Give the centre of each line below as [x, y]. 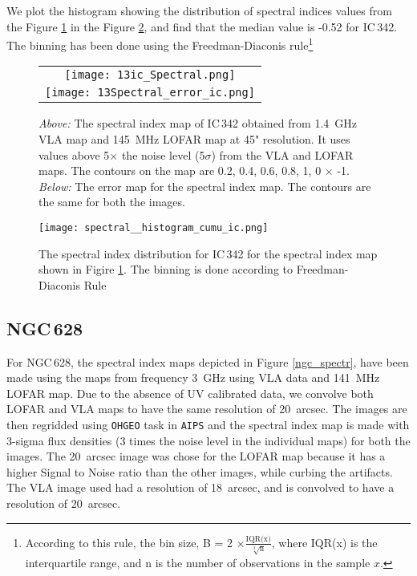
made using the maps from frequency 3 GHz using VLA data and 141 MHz [193, 377]
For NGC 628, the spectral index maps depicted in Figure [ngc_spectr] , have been [208, 361]
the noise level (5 [163, 154]
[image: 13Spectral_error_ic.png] [150, 93]
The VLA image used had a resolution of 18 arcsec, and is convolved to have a [200, 487]
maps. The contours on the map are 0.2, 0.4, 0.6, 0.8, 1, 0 [180, 170]
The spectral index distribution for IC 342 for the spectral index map [208, 253]
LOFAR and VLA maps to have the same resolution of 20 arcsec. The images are [207, 409]
